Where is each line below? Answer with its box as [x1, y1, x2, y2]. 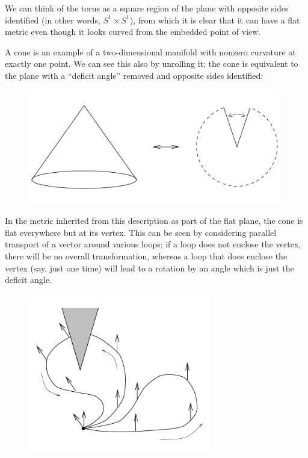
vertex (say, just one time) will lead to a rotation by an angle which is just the [5, 261, 294, 274]
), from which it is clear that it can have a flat [129, 13, 300, 26]
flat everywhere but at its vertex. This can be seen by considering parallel [5, 226, 277, 238]
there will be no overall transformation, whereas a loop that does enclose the [5, 249, 288, 262]
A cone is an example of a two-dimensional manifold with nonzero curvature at [5, 45, 296, 58]
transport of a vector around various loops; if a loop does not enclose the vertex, [5, 238, 301, 250]
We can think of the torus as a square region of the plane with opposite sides [5, 2, 289, 14]
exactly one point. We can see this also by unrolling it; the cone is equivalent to [5, 57, 298, 70]
